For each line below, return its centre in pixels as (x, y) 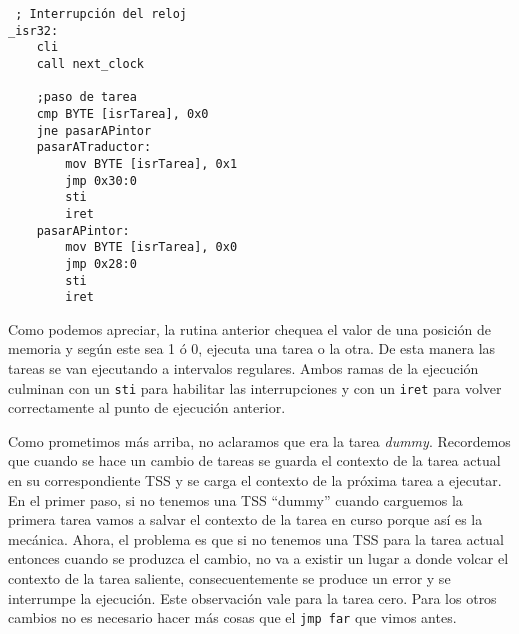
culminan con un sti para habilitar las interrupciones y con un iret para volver (255, 387)
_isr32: (33, 30)
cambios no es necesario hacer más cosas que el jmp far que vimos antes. (232, 617)
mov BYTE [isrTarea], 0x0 (151, 247)
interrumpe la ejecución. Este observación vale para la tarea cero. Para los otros (252, 597)
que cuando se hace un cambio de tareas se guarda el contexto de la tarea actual (254, 460)
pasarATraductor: (94, 147)
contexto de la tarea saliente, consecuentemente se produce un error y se (229, 578)
